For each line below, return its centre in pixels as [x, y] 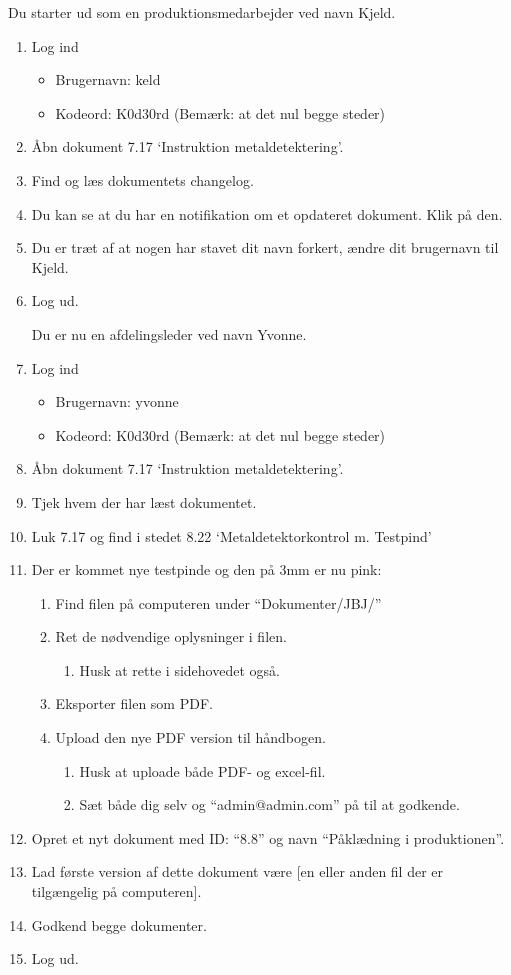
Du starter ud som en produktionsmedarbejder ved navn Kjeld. [202, 12]
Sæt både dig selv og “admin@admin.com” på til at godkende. [269, 804]
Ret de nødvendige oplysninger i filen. [171, 636]
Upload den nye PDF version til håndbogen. [190, 737]
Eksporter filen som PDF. [134, 703]
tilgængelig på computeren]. [116, 891]
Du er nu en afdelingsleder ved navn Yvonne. [169, 333]
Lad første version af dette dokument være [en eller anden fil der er [237, 871]
